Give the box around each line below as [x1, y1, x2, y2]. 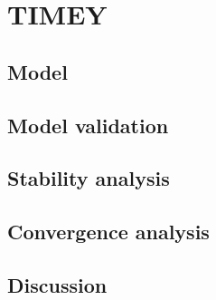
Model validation [7, 111, 169, 139]
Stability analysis [7, 164, 170, 192]
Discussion [7, 270, 108, 298]
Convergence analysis [7, 218, 210, 246]
